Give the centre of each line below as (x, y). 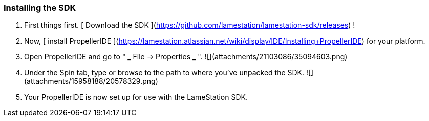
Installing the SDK (40, 8)
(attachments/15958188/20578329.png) (91, 81)
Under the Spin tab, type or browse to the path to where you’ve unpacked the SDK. (164, 73)
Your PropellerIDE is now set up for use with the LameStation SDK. (136, 97)
